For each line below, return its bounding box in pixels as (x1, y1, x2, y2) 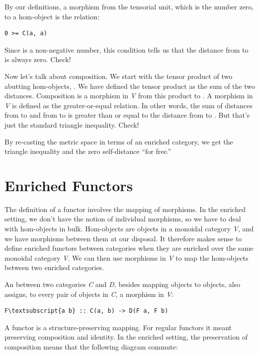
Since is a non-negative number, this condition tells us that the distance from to (4, 44, 249, 55)
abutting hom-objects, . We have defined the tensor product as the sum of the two (4, 80, 255, 91)
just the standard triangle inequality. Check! (4, 119, 139, 130)
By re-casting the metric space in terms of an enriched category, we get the (4, 136, 233, 146)
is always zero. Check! (4, 54, 71, 65)
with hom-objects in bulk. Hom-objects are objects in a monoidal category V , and (4, 223, 254, 234)
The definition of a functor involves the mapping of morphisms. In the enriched (4, 204, 246, 214)
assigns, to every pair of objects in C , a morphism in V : (4, 288, 173, 299)
